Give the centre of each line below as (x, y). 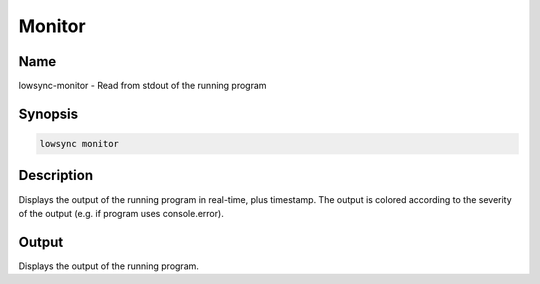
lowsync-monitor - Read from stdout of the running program (142, 86)
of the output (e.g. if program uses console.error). (121, 213)
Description (56, 175)
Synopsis (48, 113)
